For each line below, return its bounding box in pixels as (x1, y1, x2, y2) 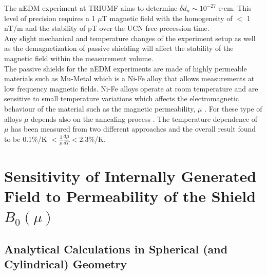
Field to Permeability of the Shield (4, 185, 256, 206)
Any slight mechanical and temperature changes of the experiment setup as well (4, 32, 256, 43)
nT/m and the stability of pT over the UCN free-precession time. (4, 23, 209, 33)
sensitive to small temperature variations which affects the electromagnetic (4, 93, 239, 104)
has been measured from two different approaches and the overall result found (11, 123, 256, 134)
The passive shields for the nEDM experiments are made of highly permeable (4, 63, 247, 74)
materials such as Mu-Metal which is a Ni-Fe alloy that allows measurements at (4, 73, 255, 84)
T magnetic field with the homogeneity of (102, 12, 233, 23)
